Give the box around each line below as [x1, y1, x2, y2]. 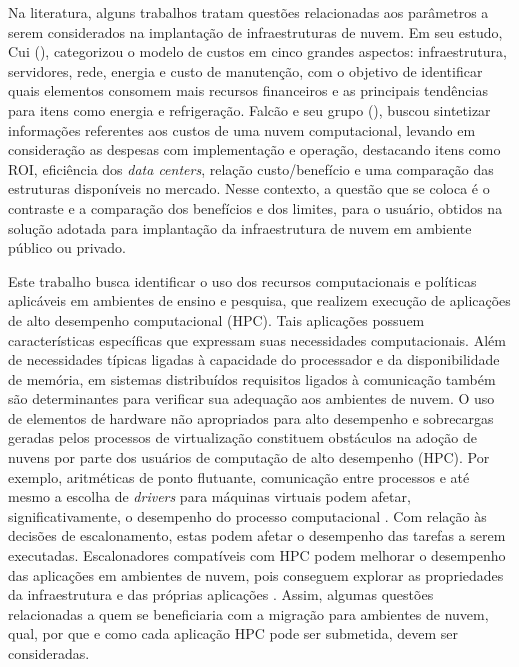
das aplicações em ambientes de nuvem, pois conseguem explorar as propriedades [8, 564, 504, 585]
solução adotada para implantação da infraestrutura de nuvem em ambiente [8, 217, 472, 238]
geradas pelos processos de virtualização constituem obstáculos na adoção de [8, 427, 477, 448]
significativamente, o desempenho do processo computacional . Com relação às [8, 505, 487, 526]
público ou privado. [8, 237, 126, 258]
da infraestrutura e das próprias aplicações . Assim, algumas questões [8, 584, 434, 605]
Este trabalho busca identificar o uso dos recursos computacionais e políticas [8, 270, 477, 291]
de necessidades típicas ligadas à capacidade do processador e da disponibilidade [8, 349, 500, 370]
